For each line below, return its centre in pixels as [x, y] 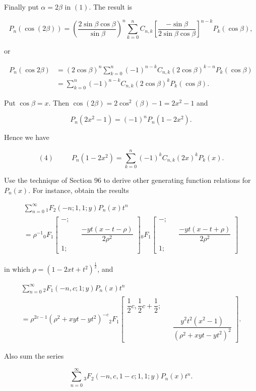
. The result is [111, 7]
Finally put [21, 7]
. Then [59, 102]
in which [17, 269]
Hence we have [27, 137]
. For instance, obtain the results [79, 190]
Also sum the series [34, 355]
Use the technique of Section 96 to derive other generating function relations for [127, 180]
